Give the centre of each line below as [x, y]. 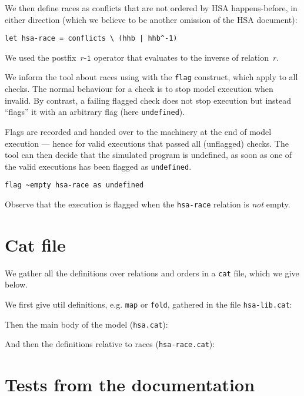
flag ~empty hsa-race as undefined [74, 185]
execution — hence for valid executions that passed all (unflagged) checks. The [147, 143]
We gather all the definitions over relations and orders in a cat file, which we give [152, 273]
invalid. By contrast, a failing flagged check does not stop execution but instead [148, 100]
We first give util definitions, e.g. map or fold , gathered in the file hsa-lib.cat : [148, 304]
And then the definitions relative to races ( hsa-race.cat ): [110, 344]
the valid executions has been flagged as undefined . [98, 166]
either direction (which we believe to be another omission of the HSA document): [151, 19]
